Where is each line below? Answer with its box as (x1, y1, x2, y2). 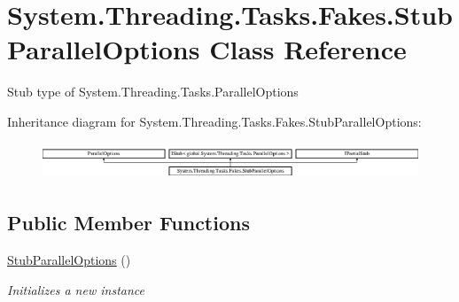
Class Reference (209, 31, 407, 67)
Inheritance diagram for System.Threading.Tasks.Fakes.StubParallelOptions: (7, 112, 422, 130)
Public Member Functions (7, 209, 250, 236)
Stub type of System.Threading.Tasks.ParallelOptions (7, 82, 299, 101)
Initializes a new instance (7, 280, 144, 298)
